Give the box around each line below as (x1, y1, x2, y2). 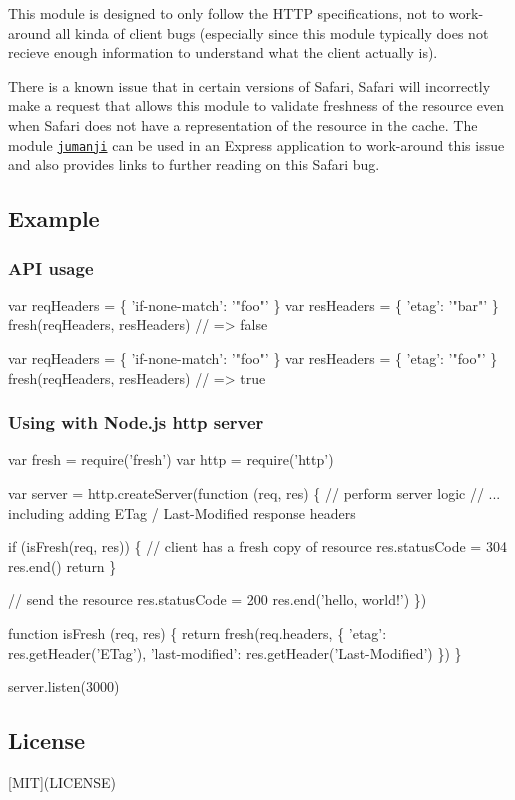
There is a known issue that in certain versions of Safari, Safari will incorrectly (8, 75, 491, 96)
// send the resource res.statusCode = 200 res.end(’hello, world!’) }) (8, 589, 427, 610)
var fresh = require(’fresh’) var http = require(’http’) (8, 449, 334, 470)
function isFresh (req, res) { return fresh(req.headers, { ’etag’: (8, 622, 387, 643)
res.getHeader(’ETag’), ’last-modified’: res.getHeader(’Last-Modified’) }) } (8, 642, 462, 663)
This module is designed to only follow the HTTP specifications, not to (8, 3, 445, 23)
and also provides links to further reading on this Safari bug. (8, 154, 380, 175)
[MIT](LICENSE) (8, 771, 116, 792)
